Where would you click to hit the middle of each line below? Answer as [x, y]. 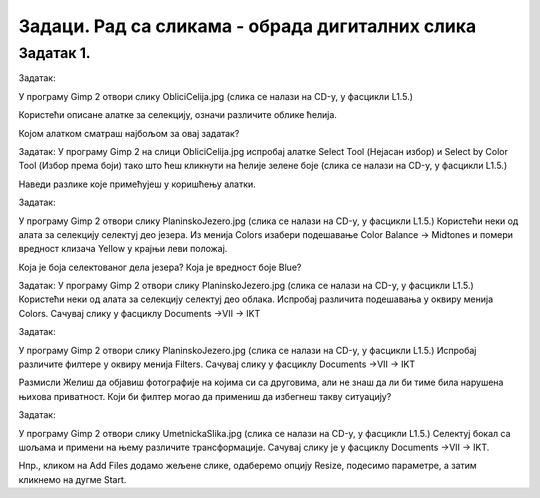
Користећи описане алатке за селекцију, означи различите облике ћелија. [177, 115]
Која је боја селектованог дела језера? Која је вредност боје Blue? [160, 267]
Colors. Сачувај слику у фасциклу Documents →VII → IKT [139, 313]
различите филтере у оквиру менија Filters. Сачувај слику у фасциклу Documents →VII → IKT [217, 364]
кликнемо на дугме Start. [72, 479]
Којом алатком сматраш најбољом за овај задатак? [129, 133]
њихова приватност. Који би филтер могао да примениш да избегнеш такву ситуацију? [205, 396]
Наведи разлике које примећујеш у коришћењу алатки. [137, 184]
